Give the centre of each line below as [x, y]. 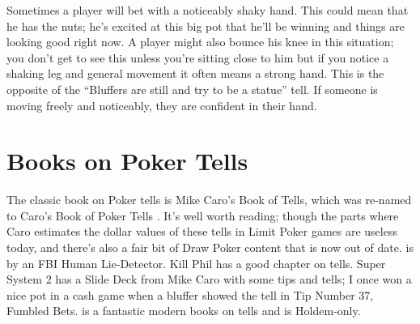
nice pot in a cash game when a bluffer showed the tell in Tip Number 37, [190, 294]
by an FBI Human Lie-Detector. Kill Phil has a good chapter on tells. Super [196, 263]
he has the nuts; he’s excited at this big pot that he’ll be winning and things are [206, 26]
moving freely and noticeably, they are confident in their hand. [162, 105]
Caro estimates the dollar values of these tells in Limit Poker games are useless [202, 231]
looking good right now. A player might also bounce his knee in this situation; [200, 42]
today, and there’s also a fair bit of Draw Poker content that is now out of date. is [210, 247]
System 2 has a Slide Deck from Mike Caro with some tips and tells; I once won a [209, 279]
